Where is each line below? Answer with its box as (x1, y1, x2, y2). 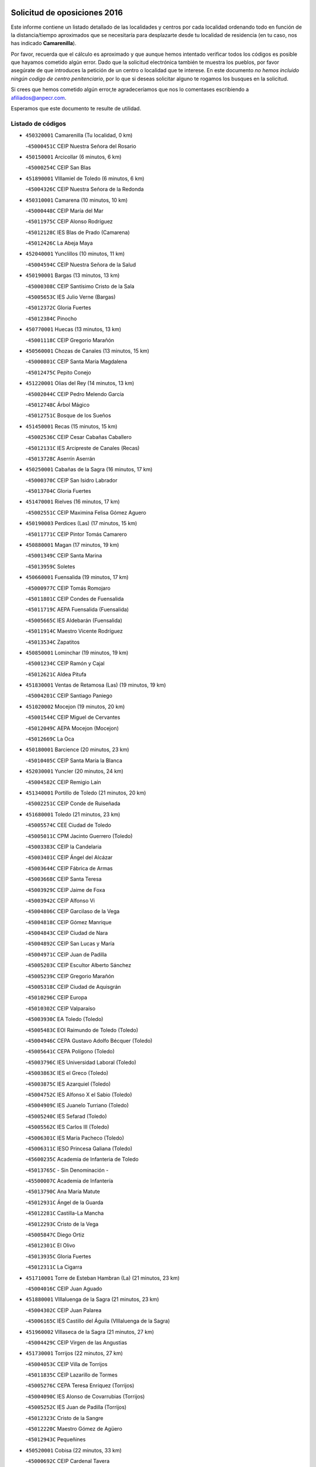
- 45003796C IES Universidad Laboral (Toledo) (25, 1059, 137, 1066)
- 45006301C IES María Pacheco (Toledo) (25, 1134, 125, 1141)
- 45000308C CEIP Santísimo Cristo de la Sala (25, 282, 135, 290)
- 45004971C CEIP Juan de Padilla (25, 951, 107, 958)
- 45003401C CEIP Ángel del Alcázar (25, 854, 113, 861)
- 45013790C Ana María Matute (25, 1188, 101, 1195)
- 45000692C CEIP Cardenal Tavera (25, 1458, 110, 1465)
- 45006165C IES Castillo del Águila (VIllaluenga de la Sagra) (25, 1317, 170, 1324)
